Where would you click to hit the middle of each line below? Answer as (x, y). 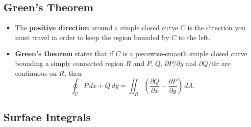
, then (73, 73)
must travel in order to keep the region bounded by (92, 37)
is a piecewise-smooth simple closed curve (185, 53)
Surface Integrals (47, 117)
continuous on (36, 73)
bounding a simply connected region (69, 63)
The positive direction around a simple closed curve (97, 28)
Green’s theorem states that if (64, 53)
